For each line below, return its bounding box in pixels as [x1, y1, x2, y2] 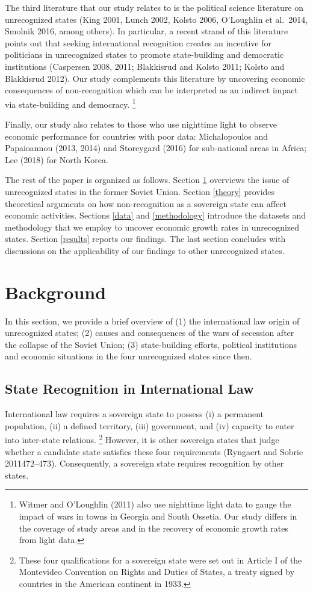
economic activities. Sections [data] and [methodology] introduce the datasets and [5, 209, 306, 222]
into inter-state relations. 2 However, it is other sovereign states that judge [5, 432, 279, 446]
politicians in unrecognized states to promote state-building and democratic [5, 48, 284, 61]
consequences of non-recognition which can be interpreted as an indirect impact [5, 84, 298, 96]
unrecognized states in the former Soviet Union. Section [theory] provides [5, 185, 275, 197]
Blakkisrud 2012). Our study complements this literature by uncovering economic [5, 72, 305, 84]
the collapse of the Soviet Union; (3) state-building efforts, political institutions [5, 338, 297, 350]
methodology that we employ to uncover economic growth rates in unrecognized [5, 220, 300, 233]
